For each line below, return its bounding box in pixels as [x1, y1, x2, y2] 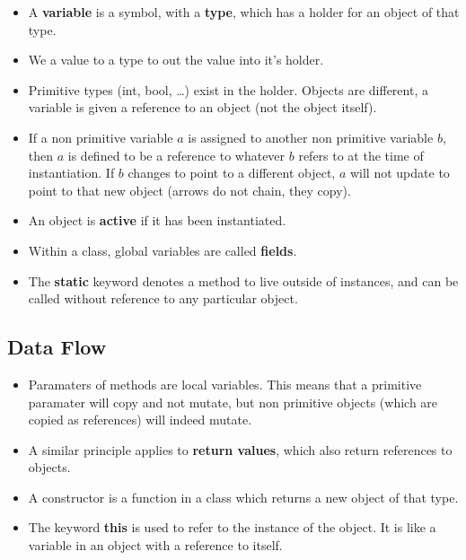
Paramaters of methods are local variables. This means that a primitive [28, 374, 422, 393]
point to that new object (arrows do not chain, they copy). [28, 180, 351, 199]
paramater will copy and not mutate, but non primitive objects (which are [28, 392, 438, 411]
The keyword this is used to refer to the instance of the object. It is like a [28, 518, 436, 537]
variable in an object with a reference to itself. [28, 536, 283, 555]
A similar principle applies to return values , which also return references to [28, 440, 453, 459]
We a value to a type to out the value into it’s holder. [28, 50, 324, 69]
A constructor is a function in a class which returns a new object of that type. [28, 487, 459, 506]
